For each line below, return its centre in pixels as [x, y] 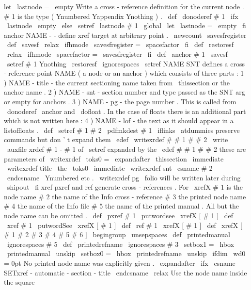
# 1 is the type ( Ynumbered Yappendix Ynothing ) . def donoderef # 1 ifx [121, 16]
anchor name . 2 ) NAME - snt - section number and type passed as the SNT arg [125, 92]
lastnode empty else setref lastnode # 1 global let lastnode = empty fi [126, 25]
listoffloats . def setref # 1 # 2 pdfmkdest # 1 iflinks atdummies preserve [122, 130]
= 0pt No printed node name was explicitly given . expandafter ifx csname [120, 263]
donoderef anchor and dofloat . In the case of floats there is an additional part [126, 111]
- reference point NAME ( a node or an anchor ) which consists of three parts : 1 [124, 73]
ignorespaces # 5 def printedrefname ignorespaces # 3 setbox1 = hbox [120, 244]
